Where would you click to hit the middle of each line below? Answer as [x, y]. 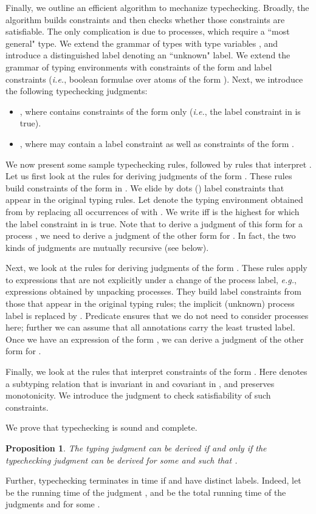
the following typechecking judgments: [77, 91]
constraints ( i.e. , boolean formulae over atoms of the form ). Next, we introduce [154, 79]
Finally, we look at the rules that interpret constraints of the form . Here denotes [156, 372]
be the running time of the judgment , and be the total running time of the [146, 492]
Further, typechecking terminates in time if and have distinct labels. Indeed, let [153, 480]
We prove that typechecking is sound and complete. [101, 427]
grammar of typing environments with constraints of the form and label [139, 67]
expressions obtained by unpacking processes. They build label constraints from [153, 291]
